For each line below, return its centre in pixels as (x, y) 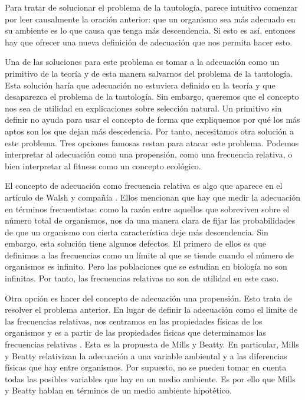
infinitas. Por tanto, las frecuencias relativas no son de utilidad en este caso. (142, 278)
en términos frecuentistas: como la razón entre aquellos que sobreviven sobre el (147, 209)
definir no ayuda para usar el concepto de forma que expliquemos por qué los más (152, 119)
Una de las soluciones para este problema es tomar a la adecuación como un (142, 62)
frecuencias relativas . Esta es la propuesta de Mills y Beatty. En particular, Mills (152, 344)
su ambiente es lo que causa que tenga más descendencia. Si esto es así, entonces (150, 30)
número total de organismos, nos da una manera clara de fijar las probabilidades (150, 220)
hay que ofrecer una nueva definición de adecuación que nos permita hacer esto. (149, 42)
